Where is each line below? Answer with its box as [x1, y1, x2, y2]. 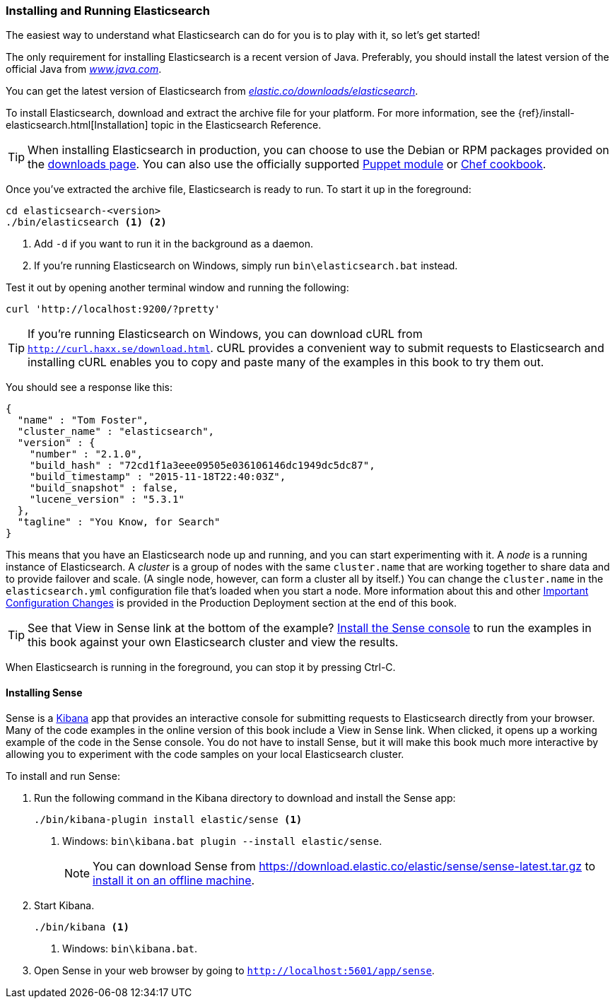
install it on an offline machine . [93, 872, 255, 887]
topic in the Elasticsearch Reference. [151, 119, 322, 132]
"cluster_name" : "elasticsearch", [17, 426, 215, 438]
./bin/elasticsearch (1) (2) [6, 216, 167, 228]
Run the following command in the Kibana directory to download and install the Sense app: [34, 791, 456, 804]
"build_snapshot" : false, [29, 482, 179, 494]
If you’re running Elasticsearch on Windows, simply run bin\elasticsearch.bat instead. [34, 259, 458, 272]
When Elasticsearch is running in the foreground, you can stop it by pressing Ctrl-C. [6, 661, 396, 674]
